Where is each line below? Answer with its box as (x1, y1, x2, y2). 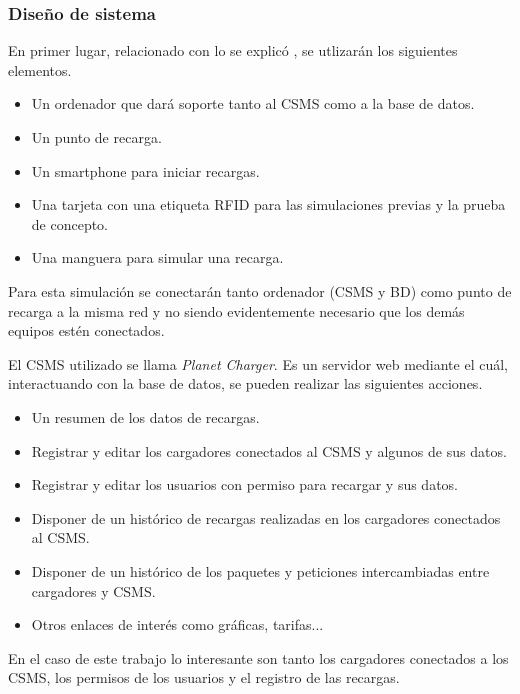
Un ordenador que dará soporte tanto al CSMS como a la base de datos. (31, 93, 475, 114)
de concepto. (31, 213, 109, 234)
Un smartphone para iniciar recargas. (31, 160, 260, 181)
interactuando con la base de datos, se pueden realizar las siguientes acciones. (8, 373, 483, 394)
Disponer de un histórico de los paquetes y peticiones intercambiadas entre (31, 560, 490, 581)
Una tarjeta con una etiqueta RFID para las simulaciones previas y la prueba (31, 194, 506, 215)
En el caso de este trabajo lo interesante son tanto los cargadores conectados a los (8, 647, 509, 668)
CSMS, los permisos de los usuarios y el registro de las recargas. (8, 667, 400, 688)
